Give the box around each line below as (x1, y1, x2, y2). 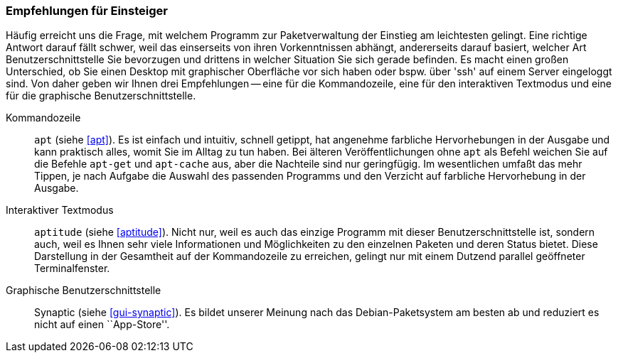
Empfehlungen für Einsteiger (6, 4, 168, 18)
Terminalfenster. (34, 262, 110, 275)
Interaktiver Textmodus (6, 204, 114, 217)
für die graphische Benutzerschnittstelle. (6, 89, 196, 102)
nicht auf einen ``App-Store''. (34, 318, 170, 331)
